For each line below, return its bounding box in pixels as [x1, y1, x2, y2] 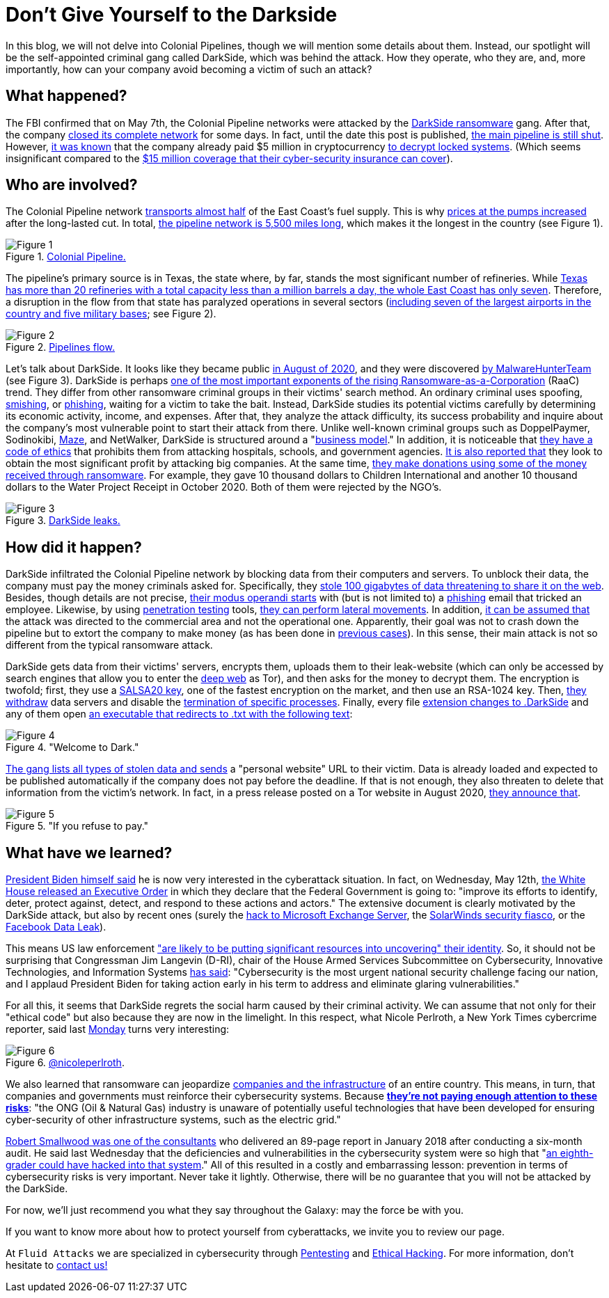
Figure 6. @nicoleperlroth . [6, 1056, 125, 1069]
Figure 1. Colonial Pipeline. [6, 251, 126, 263]
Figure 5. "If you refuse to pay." [6, 820, 149, 832]
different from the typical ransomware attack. [6, 639, 213, 651]
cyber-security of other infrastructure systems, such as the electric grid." [6, 1114, 341, 1126]
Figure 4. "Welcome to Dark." [6, 741, 139, 754]
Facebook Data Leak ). [6, 921, 106, 933]
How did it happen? [6, 538, 142, 556]
